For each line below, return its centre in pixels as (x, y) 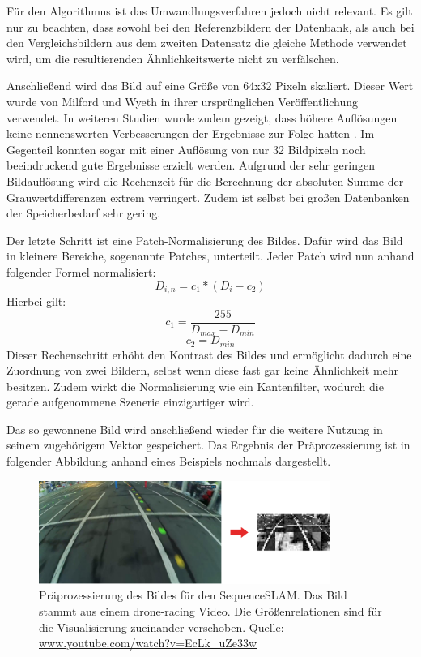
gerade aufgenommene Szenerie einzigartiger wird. (130, 402)
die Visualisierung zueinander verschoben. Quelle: (162, 627)
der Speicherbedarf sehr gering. (84, 213)
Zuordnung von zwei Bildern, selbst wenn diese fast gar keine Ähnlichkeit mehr (203, 370)
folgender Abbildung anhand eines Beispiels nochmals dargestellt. (169, 461)
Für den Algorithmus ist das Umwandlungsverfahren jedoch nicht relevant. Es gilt (210, 11)
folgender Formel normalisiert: (81, 271)
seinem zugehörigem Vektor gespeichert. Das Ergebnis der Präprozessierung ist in (208, 445)
